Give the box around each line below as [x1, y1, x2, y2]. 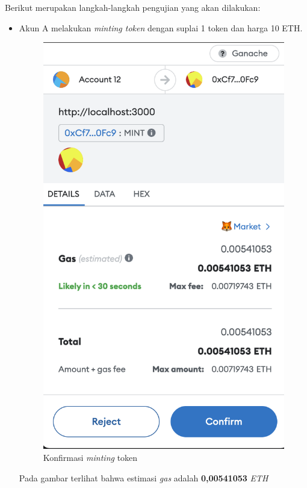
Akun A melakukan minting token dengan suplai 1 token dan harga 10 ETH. [19, 21, 303, 34]
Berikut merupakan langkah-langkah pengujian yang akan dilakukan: [5, 1, 261, 13]
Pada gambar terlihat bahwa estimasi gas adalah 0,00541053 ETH [19, 471, 268, 484]
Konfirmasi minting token [43, 451, 138, 463]
